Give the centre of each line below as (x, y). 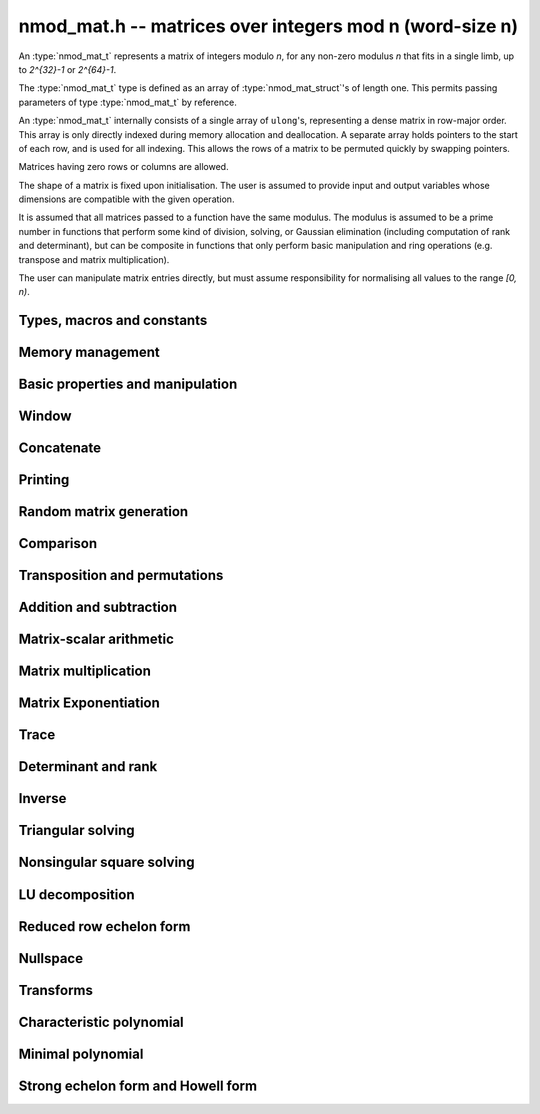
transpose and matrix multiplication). (94, 259)
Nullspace (51, 958)
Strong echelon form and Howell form (138, 1085)
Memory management (89, 352)
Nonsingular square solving (106, 862)
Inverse (42, 798)
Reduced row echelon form (104, 926)
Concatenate (60, 448)
